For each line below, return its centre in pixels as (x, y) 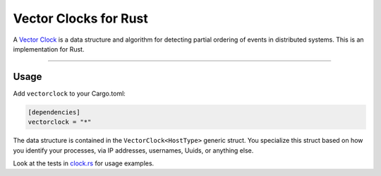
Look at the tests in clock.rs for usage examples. (84, 163)
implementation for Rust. (49, 49)
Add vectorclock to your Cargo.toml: (69, 93)
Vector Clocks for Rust (80, 18)
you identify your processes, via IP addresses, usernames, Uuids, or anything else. (133, 150)
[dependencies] (54, 112)
